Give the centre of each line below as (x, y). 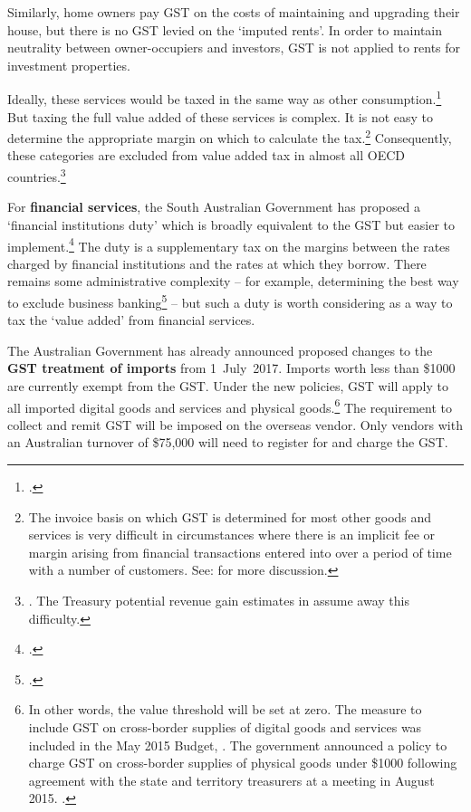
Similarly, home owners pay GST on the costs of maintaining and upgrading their (234, 12)
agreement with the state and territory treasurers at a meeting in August (231, 780)
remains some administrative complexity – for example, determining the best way (233, 281)
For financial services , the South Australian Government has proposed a (214, 207)
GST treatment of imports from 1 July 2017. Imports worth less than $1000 (231, 368)
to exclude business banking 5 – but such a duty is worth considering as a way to (230, 301)
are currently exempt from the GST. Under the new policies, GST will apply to (228, 385)
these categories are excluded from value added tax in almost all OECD (206, 155)
